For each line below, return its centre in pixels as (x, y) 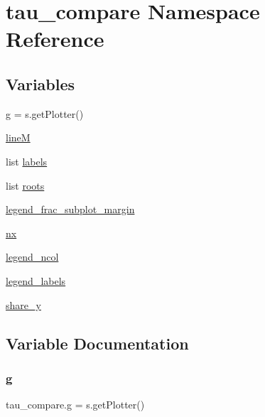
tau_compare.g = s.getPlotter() (75, 405)
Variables (40, 83)
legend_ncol (32, 257)
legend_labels (36, 280)
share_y (23, 304)
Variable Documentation (97, 343)
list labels (27, 161)
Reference (55, 39)
